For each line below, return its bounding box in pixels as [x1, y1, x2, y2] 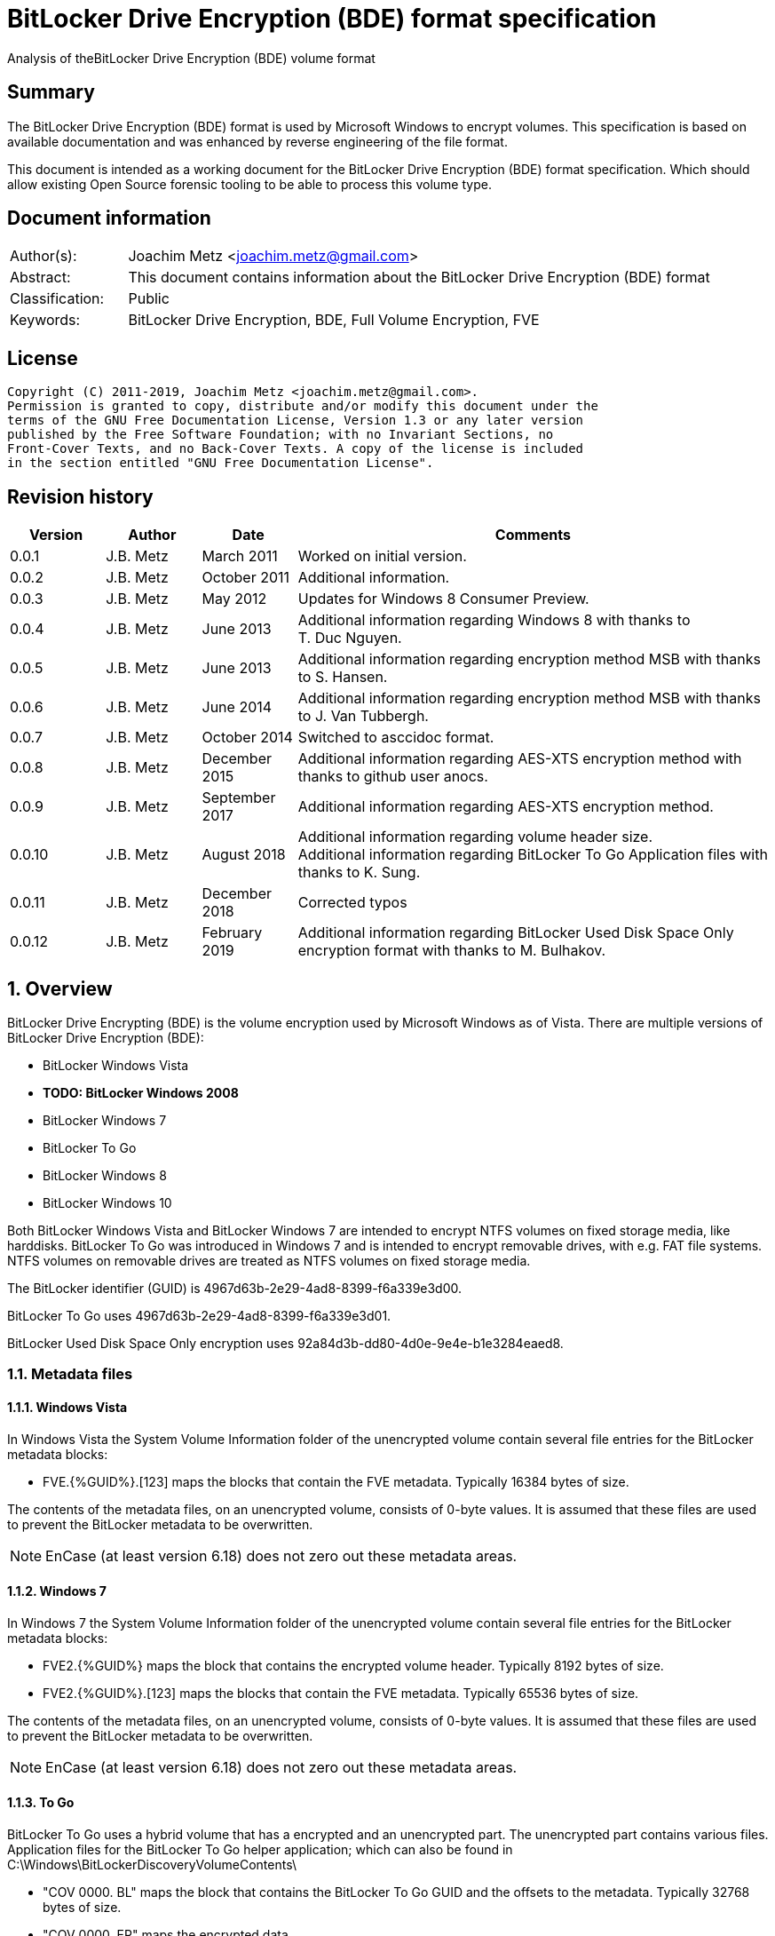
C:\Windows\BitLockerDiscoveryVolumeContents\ [7, 1857, 297, 1872]
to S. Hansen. [297, 668, 388, 686]
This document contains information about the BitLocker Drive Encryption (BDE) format [128, 268, 710, 287]
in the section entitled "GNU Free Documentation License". [7, 456, 434, 471]
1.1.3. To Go [7, 1795, 75, 1811]
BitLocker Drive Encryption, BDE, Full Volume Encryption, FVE [128, 311, 540, 329]
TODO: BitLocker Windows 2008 [43, 1084, 239, 1100]
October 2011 [202, 568, 290, 587]
